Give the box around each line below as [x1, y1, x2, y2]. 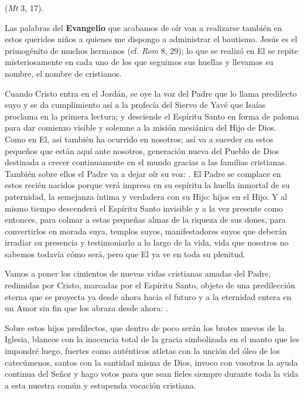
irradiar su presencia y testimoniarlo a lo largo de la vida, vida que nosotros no [5, 236, 289, 248]
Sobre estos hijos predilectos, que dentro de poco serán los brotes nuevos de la [5, 321, 285, 333]
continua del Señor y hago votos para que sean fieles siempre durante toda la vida [5, 367, 298, 380]
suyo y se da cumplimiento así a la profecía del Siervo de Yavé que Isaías [5, 98, 266, 111]
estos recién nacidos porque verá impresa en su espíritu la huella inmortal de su [5, 179, 290, 191]
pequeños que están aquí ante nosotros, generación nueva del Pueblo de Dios [5, 144, 279, 156]
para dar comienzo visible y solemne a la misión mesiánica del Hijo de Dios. [5, 121, 276, 134]
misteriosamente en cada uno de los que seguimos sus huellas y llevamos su [5, 56, 274, 68]
